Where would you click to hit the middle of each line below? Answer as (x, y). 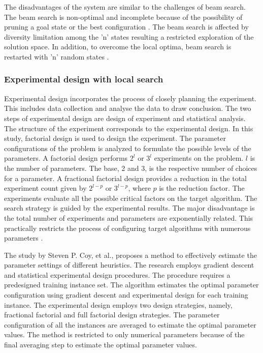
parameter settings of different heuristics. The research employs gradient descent (129, 265)
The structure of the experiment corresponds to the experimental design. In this (129, 128)
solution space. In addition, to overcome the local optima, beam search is (118, 47)
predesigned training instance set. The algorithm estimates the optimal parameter (131, 285)
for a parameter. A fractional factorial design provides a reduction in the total (126, 178)
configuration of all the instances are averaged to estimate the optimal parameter (130, 324)
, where (139, 188)
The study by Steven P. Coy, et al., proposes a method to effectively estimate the (130, 255)
